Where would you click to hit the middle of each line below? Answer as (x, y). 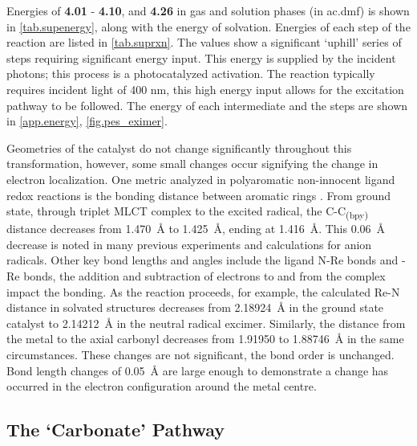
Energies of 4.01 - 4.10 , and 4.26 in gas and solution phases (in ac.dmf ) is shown (208, 10)
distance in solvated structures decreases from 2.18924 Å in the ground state (195, 307)
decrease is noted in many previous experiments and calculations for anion (189, 244)
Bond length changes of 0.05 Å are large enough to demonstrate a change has (198, 370)
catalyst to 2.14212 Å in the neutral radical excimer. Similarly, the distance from (206, 323)
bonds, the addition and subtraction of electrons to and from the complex (204, 276)
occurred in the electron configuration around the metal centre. (162, 386)
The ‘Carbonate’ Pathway (115, 430)
